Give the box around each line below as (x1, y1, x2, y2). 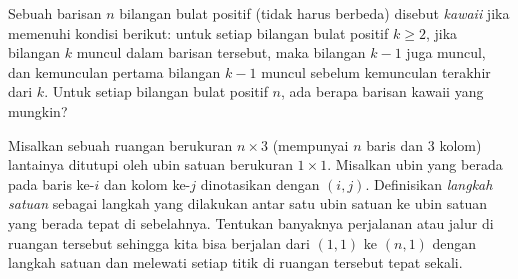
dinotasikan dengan (200, 173, 320, 194)
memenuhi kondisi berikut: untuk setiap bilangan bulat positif (8, 22, 389, 43)
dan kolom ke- (103, 173, 191, 194)
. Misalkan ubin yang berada (327, 154, 503, 175)
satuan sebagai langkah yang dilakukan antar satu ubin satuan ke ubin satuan (8, 193, 488, 214)
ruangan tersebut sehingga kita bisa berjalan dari (8, 232, 310, 253)
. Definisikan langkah (365, 173, 493, 194)
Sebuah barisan (8, 3, 102, 23)
